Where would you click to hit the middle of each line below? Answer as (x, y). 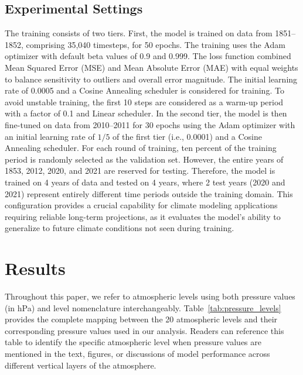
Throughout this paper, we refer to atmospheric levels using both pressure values (150, 296)
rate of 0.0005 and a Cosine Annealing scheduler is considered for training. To (144, 90)
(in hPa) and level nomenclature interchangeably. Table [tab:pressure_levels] (143, 307)
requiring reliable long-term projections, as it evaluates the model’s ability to (143, 216)
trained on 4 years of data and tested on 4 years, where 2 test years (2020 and (145, 182)
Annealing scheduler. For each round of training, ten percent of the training (141, 148)
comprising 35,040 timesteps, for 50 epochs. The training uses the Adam (156, 44)
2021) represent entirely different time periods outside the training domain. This (149, 193)
